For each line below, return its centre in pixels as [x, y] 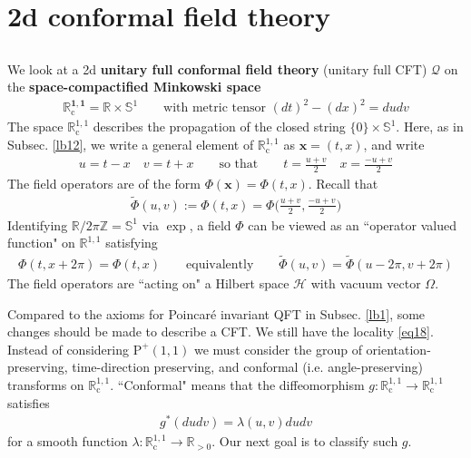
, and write [394, 145]
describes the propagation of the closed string [219, 127]
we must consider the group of [278, 349]
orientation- [398, 349]
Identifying [38, 224]
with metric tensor [215, 108]
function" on [41, 243]
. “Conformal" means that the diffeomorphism [237, 384]
